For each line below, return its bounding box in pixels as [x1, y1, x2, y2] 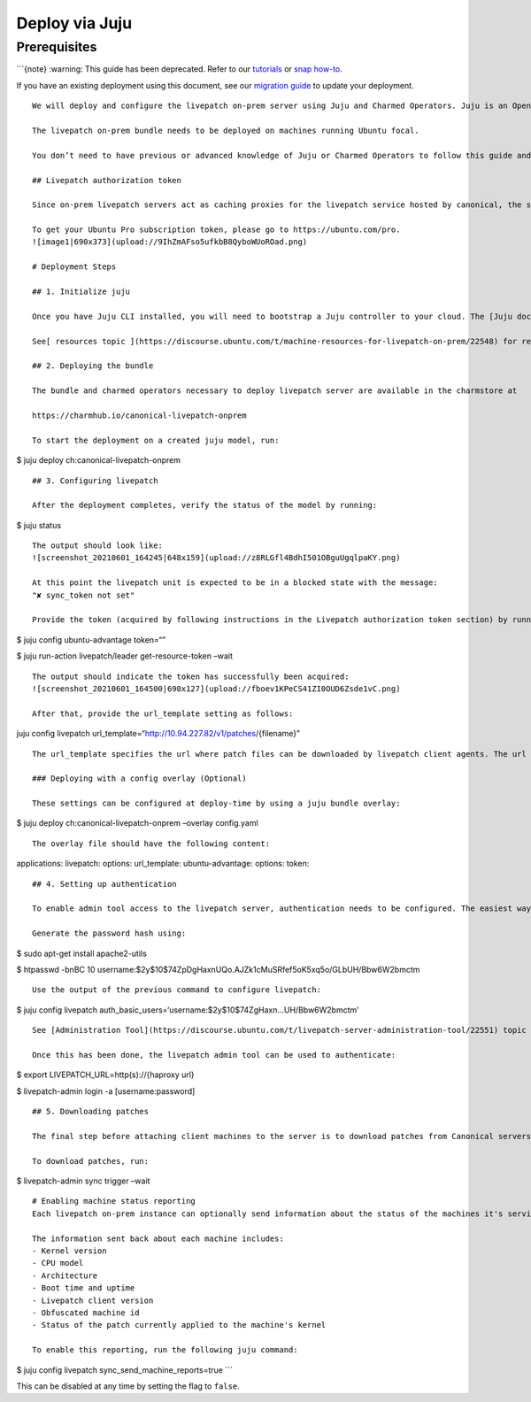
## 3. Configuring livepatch [32, 475, 158, 486]
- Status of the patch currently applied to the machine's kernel [32, 1320, 327, 1330]
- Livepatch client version [32, 1295, 154, 1306]
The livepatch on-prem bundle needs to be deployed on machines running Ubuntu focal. [32, 125, 419, 135]
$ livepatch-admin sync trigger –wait [16, 1175, 150, 1186]
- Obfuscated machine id [32, 1307, 140, 1318]
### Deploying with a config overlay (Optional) [32, 774, 247, 783]
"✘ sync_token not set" [32, 589, 135, 600]
